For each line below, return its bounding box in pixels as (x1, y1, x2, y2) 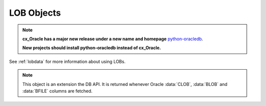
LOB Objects (9, 7, 61, 18)
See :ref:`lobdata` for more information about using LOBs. (9, 58, 126, 64)
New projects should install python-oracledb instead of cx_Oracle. (22, 45, 161, 51)
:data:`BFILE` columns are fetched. (22, 88, 93, 94)
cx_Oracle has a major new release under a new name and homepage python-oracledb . (22, 36, 203, 42)
